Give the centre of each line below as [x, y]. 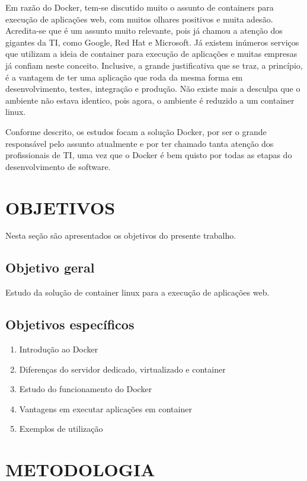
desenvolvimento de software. [58, 166]
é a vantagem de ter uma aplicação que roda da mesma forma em [124, 77]
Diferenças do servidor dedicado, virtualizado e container [122, 369]
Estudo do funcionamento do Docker [86, 389]
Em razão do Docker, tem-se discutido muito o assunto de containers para [140, 7]
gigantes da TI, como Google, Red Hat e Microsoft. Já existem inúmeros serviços [152, 42]
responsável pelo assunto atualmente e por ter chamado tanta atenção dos [140, 143]
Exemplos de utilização [61, 429]
